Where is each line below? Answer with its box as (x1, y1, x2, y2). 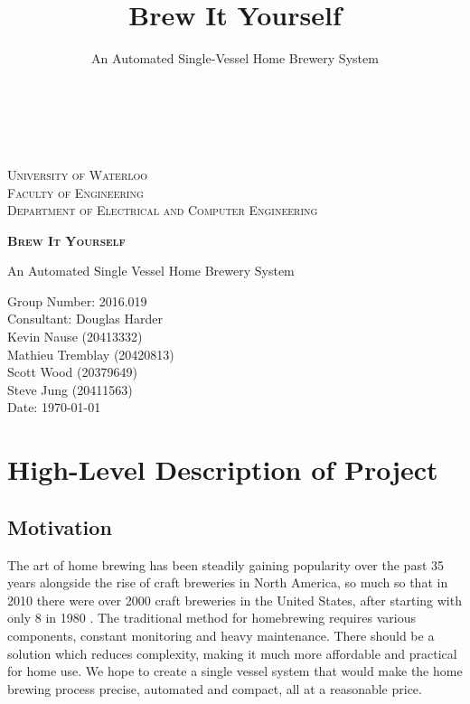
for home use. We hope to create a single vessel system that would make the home (7, 662, 463, 681)
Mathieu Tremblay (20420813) (7, 344, 174, 363)
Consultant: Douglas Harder (7, 309, 163, 328)
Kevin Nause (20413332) (7, 327, 143, 346)
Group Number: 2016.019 (7, 291, 147, 310)
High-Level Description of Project (7, 451, 438, 488)
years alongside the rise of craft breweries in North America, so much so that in (7, 573, 448, 592)
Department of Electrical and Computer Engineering (7, 201, 318, 220)
